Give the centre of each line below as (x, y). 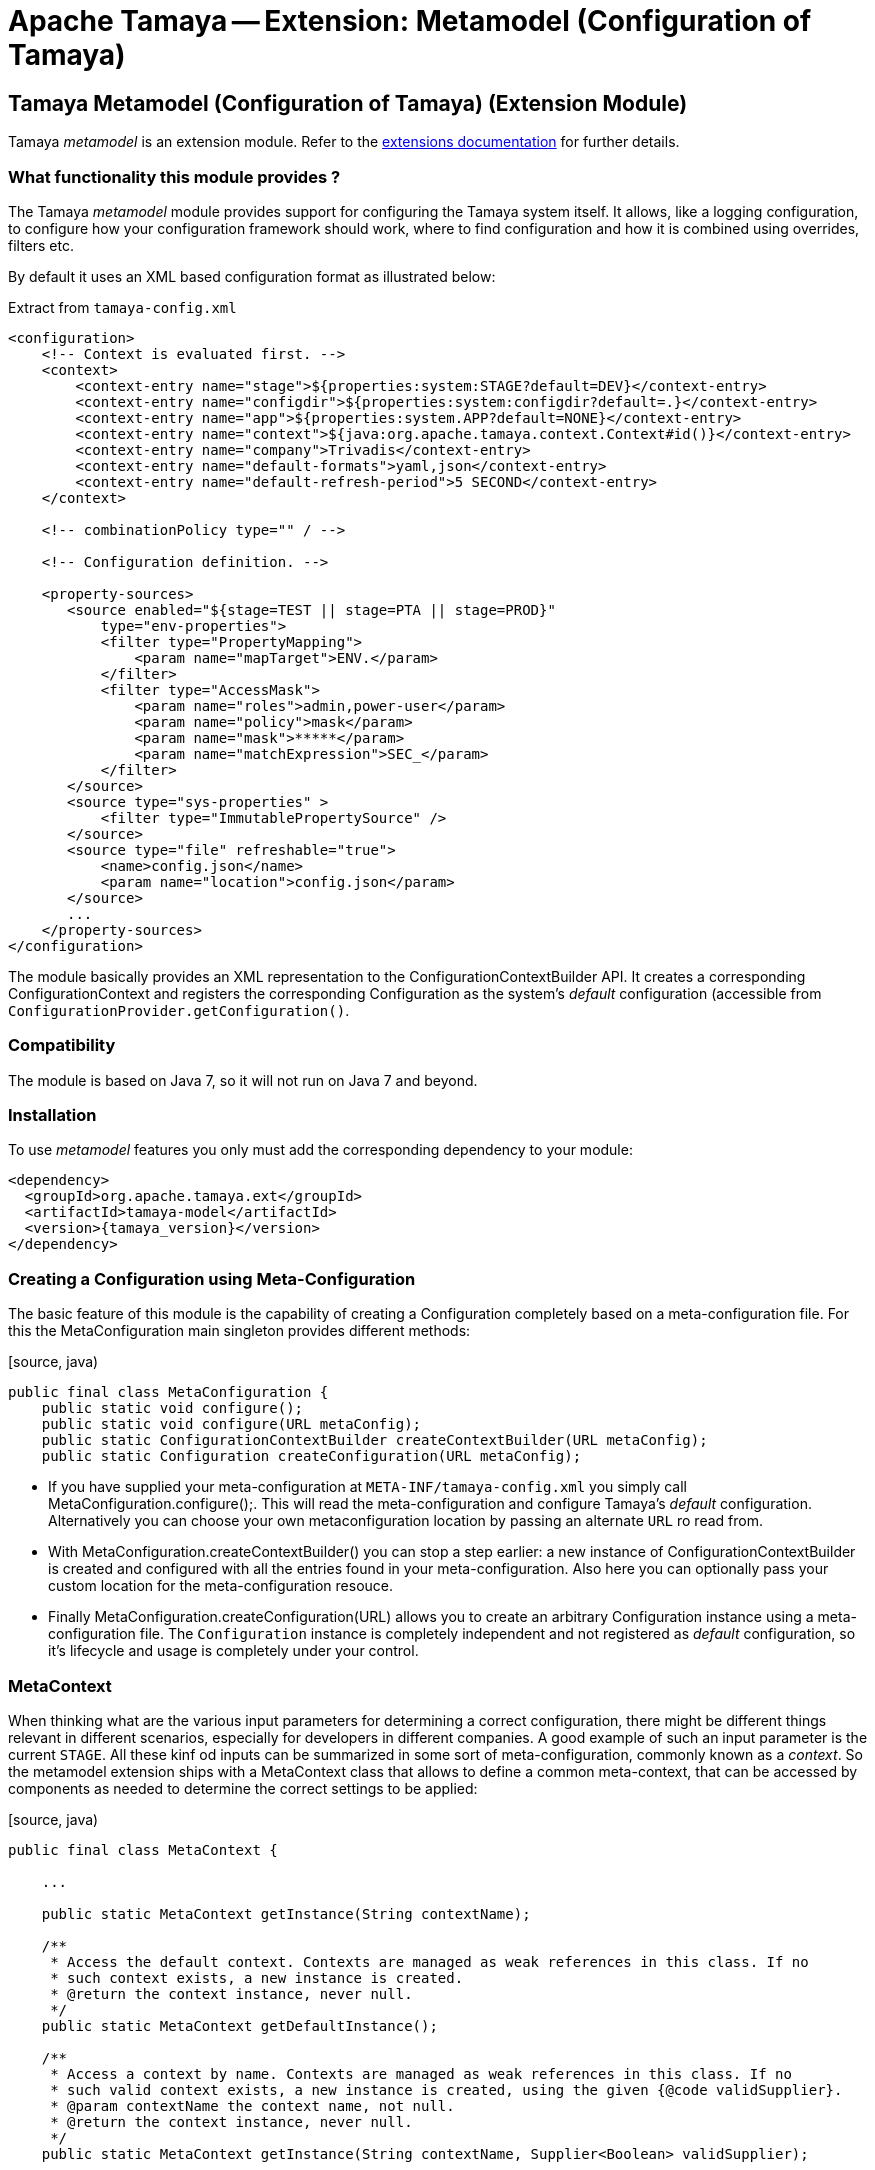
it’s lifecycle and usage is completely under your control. (233, 1651)
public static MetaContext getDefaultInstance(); (239, 2025)
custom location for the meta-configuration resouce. (221, 1586)
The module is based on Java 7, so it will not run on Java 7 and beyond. (243, 1080)
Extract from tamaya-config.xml (122, 307)
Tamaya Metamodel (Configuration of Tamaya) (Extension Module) (348, 103)
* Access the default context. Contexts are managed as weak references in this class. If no (429, 1961)
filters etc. (41, 245)
